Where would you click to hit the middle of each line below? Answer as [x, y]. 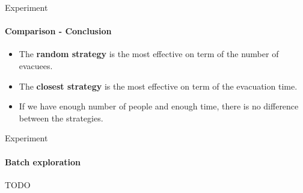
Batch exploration [43, 161]
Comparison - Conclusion [58, 31]
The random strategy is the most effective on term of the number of [149, 54]
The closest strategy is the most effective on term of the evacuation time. [158, 86]
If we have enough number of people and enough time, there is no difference [159, 106]
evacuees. [36, 65]
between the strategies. [61, 118]
